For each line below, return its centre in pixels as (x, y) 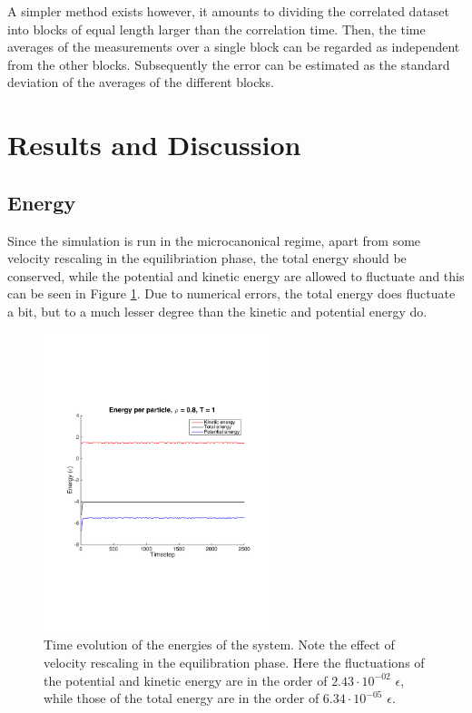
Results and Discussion (154, 145)
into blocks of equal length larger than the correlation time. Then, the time (216, 29)
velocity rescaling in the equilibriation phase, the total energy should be (207, 258)
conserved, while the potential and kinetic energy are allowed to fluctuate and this (236, 275)
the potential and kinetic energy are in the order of (186, 680)
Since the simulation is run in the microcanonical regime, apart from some (214, 240)
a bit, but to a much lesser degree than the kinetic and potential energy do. (217, 311)
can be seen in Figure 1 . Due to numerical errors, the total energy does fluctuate (231, 293)
